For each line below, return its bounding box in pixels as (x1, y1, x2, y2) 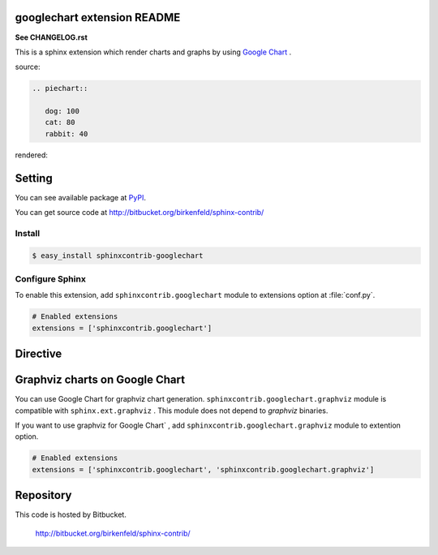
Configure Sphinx (15, 273, 87, 285)
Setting (15, 171, 53, 185)
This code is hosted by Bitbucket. (15, 510, 127, 519)
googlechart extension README (15, 11, 181, 24)
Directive (15, 347, 62, 361)
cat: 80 (45, 118, 75, 127)
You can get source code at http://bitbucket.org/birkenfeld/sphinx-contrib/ (15, 208, 264, 217)
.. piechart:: (32, 84, 88, 93)
